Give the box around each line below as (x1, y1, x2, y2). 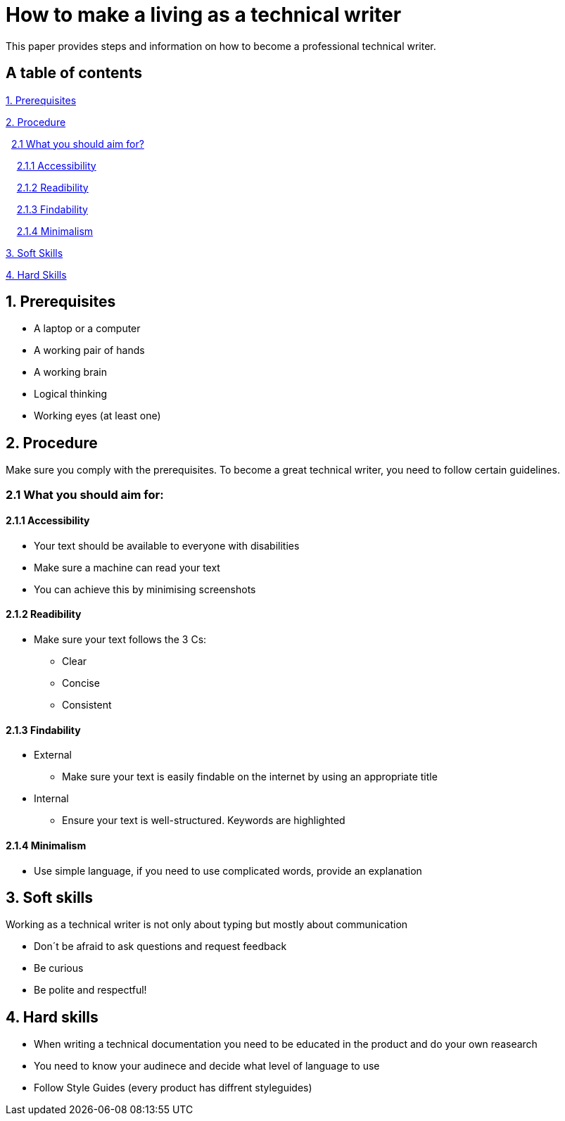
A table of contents (6, 64, 142, 82)
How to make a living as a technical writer (6, 3, 402, 27)
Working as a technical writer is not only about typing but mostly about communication (6, 918, 408, 931)
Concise (62, 677, 100, 690)
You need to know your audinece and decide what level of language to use (34, 1060, 380, 1072)
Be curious (34, 962, 84, 975)
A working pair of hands (34, 344, 145, 357)
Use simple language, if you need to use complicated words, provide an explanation (34, 864, 422, 877)
